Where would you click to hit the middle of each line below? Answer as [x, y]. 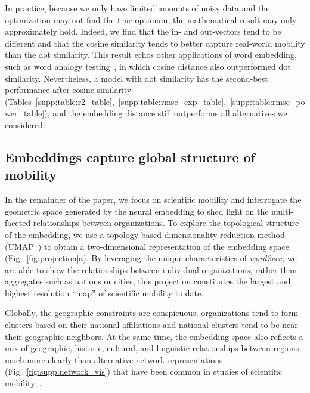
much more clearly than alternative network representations [114, 359]
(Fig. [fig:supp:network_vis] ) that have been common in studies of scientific [143, 371]
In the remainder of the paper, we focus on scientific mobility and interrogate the [153, 199]
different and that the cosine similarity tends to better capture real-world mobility [155, 43]
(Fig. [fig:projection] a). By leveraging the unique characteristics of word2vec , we [151, 258]
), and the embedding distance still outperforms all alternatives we [166, 113]
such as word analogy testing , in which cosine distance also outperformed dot [148, 66]
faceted [18, 223]
